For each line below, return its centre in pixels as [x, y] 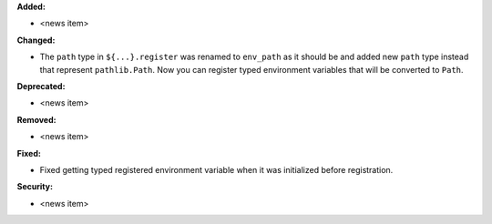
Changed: [36, 40]
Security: [35, 187]
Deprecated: [41, 86]
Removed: [36, 119]
